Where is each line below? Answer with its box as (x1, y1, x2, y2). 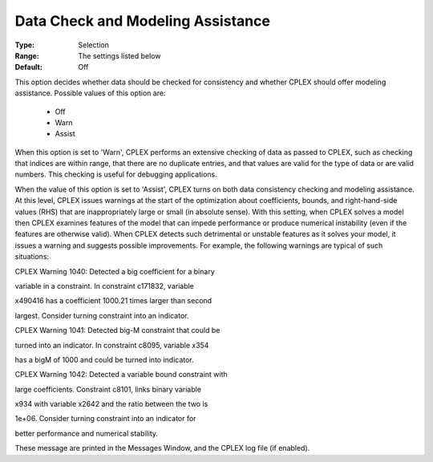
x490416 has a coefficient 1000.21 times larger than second (14, 296, 212, 306)
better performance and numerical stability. (14, 428, 159, 438)
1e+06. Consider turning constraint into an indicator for (14, 414, 196, 423)
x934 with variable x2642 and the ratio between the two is (14, 399, 208, 409)
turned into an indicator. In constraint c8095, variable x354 (14, 340, 209, 350)
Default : (14, 63, 43, 72)
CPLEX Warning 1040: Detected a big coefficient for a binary (14, 266, 216, 276)
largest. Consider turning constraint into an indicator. (14, 310, 189, 320)
